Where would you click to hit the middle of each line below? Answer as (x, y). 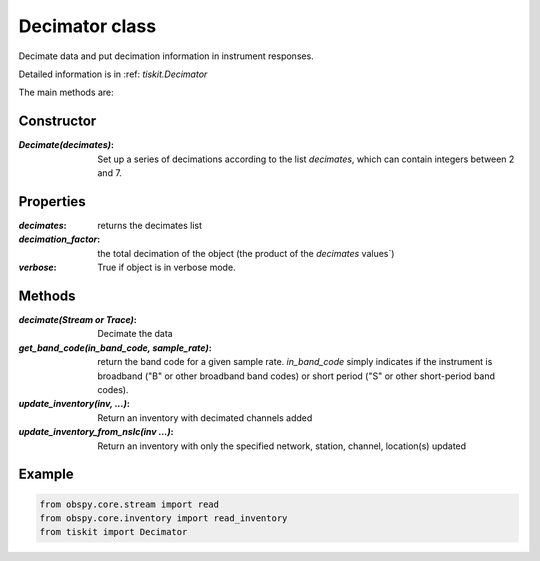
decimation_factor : (59, 239)
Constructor (57, 121)
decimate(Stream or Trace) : (77, 319)
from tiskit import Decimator (113, 532)
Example (46, 474)
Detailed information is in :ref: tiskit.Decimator (113, 74)
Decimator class (87, 26)
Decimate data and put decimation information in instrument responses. (166, 56)
